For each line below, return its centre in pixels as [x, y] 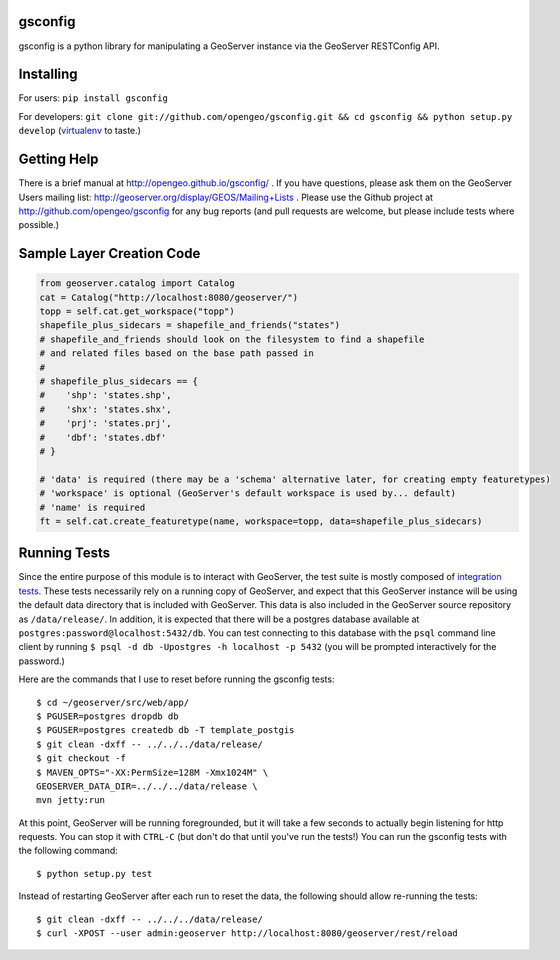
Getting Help [58, 159]
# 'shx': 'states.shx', [105, 409]
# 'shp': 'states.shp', [105, 395]
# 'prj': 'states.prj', [105, 423]
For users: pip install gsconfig [93, 98]
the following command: [68, 851]
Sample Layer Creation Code [109, 253]
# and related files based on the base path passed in [176, 353]
